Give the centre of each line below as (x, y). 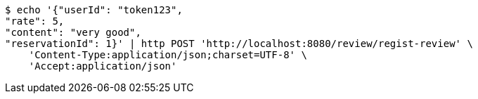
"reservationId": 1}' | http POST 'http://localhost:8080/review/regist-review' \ (239, 44)
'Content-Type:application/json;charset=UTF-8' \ (168, 55)
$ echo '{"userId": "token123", (94, 10)
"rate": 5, (35, 21)
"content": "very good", (73, 32)
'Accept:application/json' (103, 66)
